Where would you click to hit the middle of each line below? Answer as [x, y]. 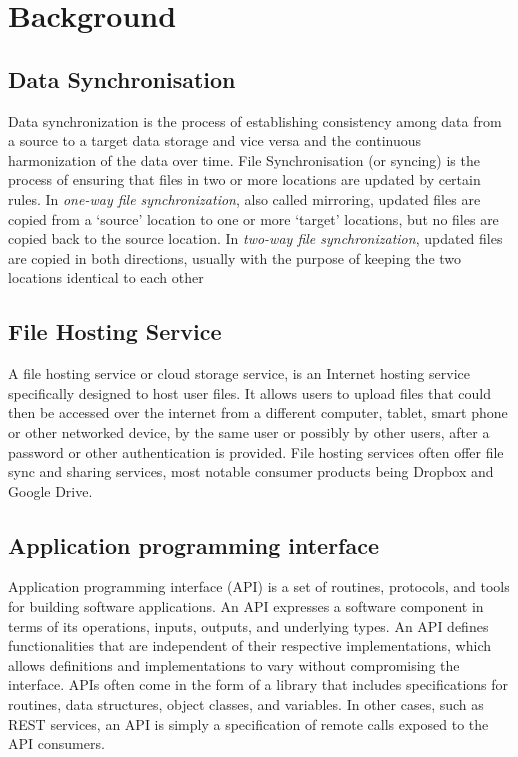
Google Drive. [50, 490]
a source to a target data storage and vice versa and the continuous [215, 140]
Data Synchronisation [122, 78]
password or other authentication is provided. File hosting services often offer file [256, 451]
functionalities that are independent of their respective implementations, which [249, 645]
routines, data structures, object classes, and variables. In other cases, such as [246, 704]
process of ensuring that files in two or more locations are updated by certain [244, 179]
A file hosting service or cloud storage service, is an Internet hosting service [239, 373]
